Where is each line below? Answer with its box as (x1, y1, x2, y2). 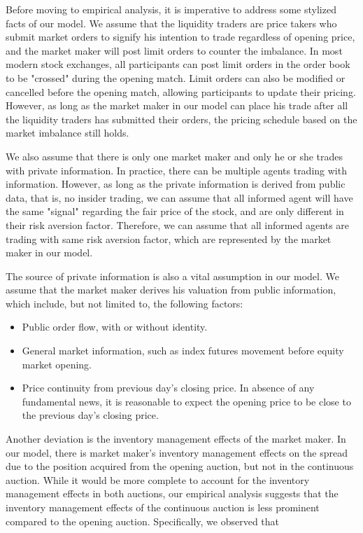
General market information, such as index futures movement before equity (22, 343, 344, 358)
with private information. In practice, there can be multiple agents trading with (6, 162, 347, 177)
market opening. (22, 357, 92, 371)
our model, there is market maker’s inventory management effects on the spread (6, 445, 348, 459)
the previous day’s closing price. (22, 408, 159, 422)
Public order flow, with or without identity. (22, 319, 208, 334)
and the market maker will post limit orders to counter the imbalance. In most (6, 43, 343, 57)
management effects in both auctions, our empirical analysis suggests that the (6, 486, 339, 501)
